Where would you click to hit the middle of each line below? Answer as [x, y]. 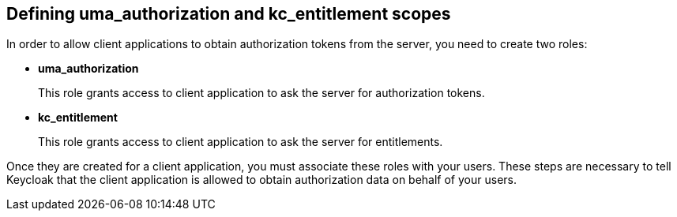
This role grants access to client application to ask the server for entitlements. [241, 142]
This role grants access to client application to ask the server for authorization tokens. [261, 93]
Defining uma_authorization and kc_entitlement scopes [229, 14]
